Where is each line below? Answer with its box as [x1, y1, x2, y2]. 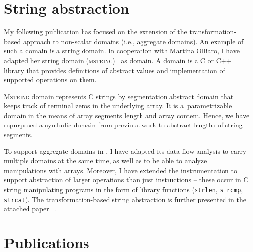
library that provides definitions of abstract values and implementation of [4, 65, 225, 75]
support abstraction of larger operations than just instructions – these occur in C [4, 175, 249, 185]
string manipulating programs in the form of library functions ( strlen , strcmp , [4, 184, 243, 195]
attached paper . [4, 203, 57, 214]
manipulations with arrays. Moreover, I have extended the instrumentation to [4, 165, 237, 175]
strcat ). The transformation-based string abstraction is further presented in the [4, 194, 246, 204]
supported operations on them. [4, 75, 97, 85]
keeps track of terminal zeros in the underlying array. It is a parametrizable [4, 101, 232, 111]
